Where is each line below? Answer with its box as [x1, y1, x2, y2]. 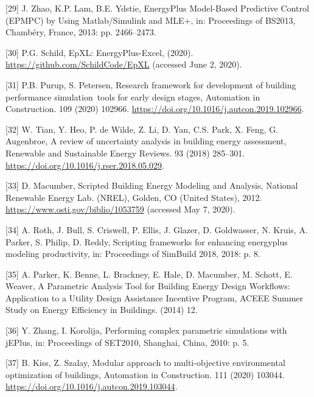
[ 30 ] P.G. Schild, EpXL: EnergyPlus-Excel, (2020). [5, 46, 194, 58]
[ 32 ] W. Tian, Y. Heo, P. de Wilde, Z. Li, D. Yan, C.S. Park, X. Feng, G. [5, 122, 279, 135]
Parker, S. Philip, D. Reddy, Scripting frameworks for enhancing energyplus [5, 235, 288, 248]
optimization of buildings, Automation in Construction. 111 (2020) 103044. [5, 368, 285, 381]
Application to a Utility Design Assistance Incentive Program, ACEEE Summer [5, 291, 304, 304]
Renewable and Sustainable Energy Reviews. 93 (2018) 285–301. [5, 146, 245, 159]
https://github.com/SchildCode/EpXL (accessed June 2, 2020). [5, 58, 242, 71]
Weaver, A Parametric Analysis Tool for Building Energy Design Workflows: [5, 279, 290, 292]
